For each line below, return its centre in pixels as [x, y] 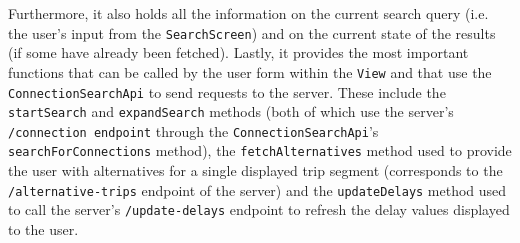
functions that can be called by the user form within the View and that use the [250, 71]
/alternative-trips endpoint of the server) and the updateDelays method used [257, 189]
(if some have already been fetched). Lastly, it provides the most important [238, 52]
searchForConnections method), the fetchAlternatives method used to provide [260, 150]
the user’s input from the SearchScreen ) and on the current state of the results [252, 32]
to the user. [43, 229]
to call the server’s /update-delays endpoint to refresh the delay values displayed [259, 209]
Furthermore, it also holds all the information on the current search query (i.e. [248, 13]
